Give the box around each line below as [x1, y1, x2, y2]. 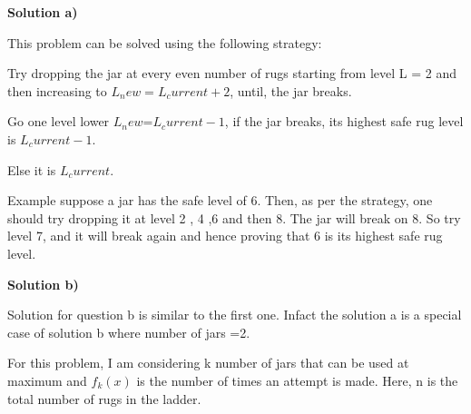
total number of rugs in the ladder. [7, 389, 201, 408]
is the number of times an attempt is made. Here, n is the [136, 370, 458, 389]
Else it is [7, 160, 56, 179]
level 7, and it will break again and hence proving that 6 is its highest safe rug [7, 226, 443, 245]
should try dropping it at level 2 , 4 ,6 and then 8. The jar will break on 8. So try [7, 208, 461, 227]
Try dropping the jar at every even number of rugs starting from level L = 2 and [7, 64, 456, 83]
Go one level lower [7, 112, 110, 131]
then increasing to [7, 81, 107, 100]
